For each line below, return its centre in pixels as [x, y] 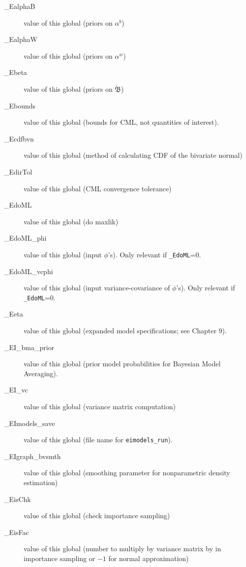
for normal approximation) [149, 558]
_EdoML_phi [25, 238]
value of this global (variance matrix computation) [100, 406]
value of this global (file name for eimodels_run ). [98, 440]
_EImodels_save [30, 423]
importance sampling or [60, 558]
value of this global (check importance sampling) [97, 515]
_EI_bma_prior [29, 347]
